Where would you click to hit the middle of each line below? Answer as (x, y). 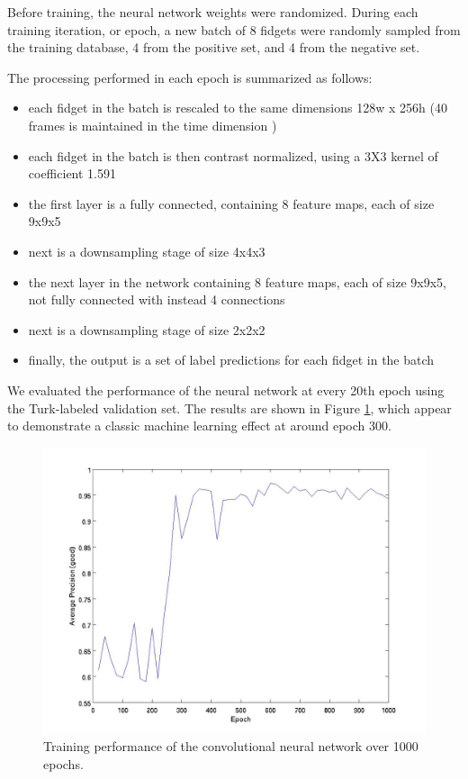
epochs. (63, 763)
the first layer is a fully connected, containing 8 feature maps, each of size (231, 203)
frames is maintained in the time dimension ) (153, 125)
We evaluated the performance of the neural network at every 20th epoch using (226, 389)
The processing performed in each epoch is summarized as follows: (190, 77)
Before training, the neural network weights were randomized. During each (213, 12)
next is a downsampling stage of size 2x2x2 (147, 329)
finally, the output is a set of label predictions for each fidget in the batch (231, 360)
